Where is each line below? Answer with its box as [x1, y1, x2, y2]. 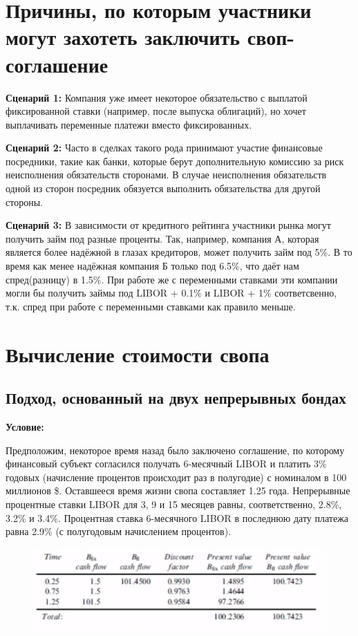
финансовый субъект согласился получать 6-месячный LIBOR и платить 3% [6, 456, 327, 471]
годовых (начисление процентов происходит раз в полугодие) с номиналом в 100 [6, 469, 347, 484]
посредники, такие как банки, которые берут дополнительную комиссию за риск [6, 153, 344, 168]
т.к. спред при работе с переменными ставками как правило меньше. [6, 299, 296, 313]
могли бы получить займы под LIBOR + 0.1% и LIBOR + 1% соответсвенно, [6, 286, 337, 300]
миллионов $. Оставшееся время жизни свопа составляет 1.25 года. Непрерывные [6, 483, 350, 498]
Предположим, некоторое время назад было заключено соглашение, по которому [6, 442, 345, 457]
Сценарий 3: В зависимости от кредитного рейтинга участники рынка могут [6, 218, 331, 232]
